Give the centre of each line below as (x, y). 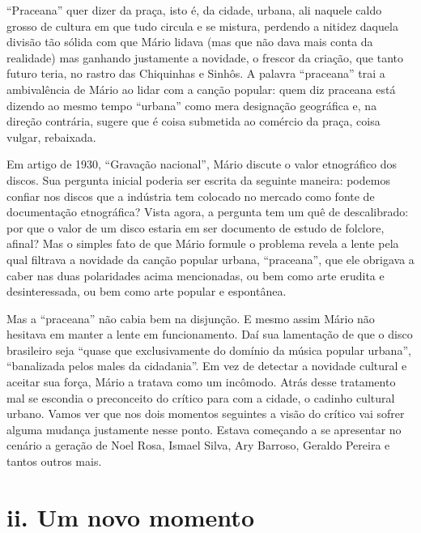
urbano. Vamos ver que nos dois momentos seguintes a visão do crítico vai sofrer (206, 414)
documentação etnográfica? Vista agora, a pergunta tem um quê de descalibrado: (208, 212)
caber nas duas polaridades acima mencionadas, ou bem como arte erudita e (196, 275)
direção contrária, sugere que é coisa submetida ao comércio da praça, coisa (193, 121)
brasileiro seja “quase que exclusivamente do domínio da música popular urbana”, (209, 350)
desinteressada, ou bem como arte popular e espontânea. (147, 291)
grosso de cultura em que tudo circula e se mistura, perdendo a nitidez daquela (202, 26)
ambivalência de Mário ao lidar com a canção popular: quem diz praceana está (201, 89)
